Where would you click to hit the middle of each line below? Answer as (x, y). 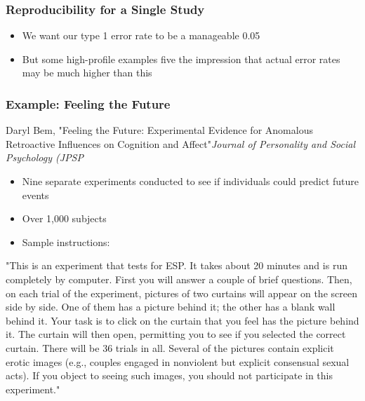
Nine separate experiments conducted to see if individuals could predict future (191, 181)
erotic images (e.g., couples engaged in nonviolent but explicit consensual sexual (178, 361)
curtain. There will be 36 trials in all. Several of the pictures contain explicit (170, 347)
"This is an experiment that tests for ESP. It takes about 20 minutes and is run (177, 265)
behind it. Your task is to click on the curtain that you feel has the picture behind (182, 320)
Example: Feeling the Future (88, 103)
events (35, 195)
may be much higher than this (87, 73)
